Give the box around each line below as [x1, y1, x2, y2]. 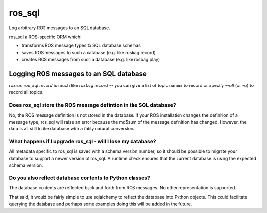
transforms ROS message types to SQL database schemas [21, 43, 141, 49]
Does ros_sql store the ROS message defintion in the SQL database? [9, 102, 176, 109]
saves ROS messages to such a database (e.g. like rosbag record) [21, 49, 156, 55]
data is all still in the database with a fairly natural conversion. [9, 126, 134, 132]
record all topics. [9, 89, 44, 95]
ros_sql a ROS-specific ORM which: [9, 34, 82, 40]
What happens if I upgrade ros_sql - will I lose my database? [9, 138, 156, 145]
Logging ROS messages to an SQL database [9, 69, 147, 78]
